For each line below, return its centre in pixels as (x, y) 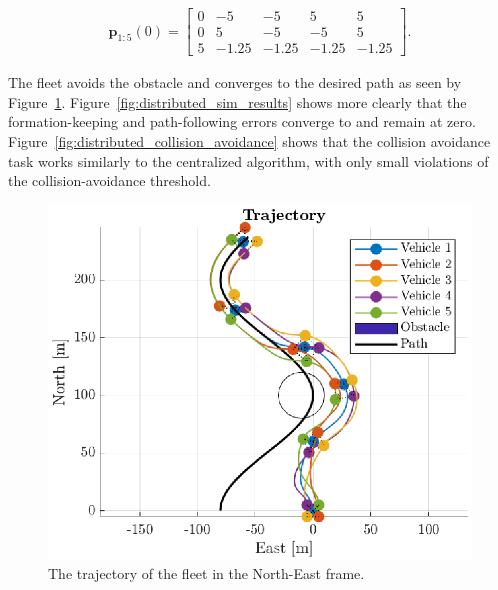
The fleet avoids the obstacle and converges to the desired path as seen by (235, 82)
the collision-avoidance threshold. (109, 180)
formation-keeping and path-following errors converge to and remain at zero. (242, 121)
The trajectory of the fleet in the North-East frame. (206, 572)
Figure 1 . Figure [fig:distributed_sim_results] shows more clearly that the (237, 101)
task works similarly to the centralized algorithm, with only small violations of (248, 160)
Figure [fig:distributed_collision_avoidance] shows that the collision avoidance (249, 140)
